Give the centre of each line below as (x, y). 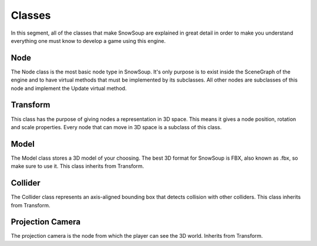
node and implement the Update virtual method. (69, 88)
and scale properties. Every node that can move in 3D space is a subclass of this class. (116, 127)
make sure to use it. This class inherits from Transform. (77, 166)
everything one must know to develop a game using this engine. (88, 41)
